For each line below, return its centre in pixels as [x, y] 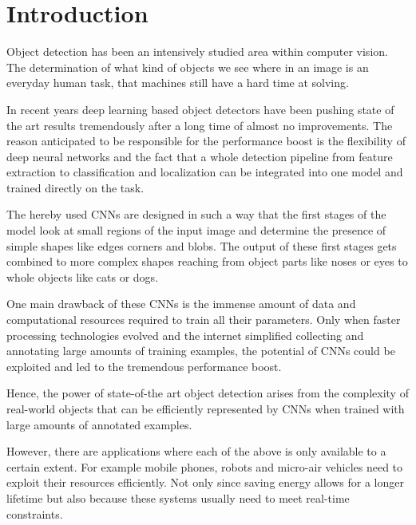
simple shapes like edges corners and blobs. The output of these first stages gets [202, 245]
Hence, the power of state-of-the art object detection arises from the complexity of [208, 393]
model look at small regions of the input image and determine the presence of [196, 230]
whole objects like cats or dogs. [83, 276]
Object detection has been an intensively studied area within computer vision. [197, 51]
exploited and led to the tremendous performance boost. [144, 366]
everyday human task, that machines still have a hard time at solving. [178, 83]
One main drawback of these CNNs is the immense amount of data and [181, 304]
